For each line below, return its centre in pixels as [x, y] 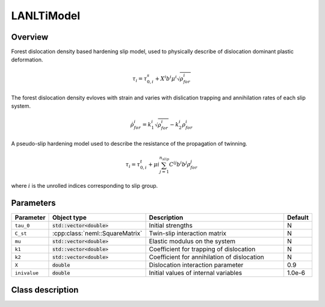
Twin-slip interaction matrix [188, 234]
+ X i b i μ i [166, 78]
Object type [69, 218]
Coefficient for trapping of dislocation [202, 249]
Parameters [33, 203]
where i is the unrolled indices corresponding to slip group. [85, 186]
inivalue [27, 273]
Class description [45, 290]
